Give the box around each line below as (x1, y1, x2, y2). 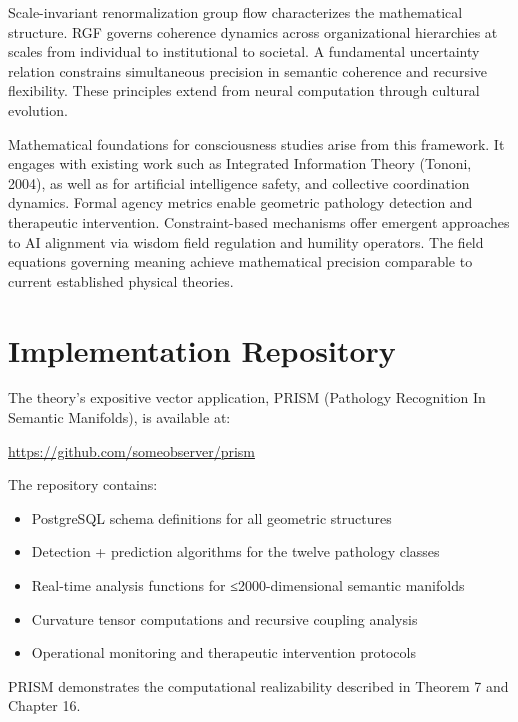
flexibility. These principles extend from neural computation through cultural (8, 80, 480, 101)
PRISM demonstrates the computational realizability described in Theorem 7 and (8, 675, 509, 696)
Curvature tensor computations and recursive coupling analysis (31, 608, 418, 629)
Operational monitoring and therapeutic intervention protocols (31, 642, 416, 663)
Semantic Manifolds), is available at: (8, 407, 231, 428)
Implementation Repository (8, 329, 396, 370)
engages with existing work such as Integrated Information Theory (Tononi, (8, 153, 472, 174)
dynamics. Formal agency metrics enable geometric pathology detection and (8, 192, 473, 213)
